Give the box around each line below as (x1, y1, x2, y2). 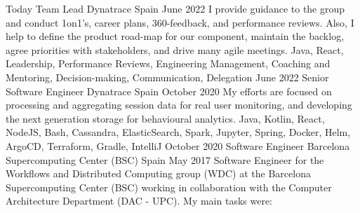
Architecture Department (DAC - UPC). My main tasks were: (6, 193, 273, 208)
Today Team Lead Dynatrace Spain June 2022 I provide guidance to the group (6, 1, 345, 15)
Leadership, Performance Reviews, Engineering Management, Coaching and (6, 56, 331, 71)
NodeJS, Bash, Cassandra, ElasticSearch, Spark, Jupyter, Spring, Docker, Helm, (6, 125, 351, 139)
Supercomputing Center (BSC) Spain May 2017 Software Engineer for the (6, 152, 324, 167)
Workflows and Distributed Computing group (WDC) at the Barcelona (6, 166, 311, 181)
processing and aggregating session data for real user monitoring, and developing (6, 97, 352, 112)
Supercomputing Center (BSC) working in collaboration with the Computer (6, 179, 332, 194)
